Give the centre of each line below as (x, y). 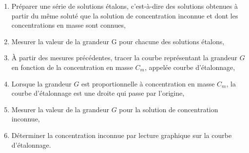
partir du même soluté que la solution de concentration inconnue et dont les (125, 15)
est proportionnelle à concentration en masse (148, 83)
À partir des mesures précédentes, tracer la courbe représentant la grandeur (124, 58)
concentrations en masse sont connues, (68, 25)
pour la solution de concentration (169, 109)
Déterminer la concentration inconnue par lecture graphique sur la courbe (122, 135)
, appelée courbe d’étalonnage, (190, 67)
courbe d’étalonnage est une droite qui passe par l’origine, (98, 93)
